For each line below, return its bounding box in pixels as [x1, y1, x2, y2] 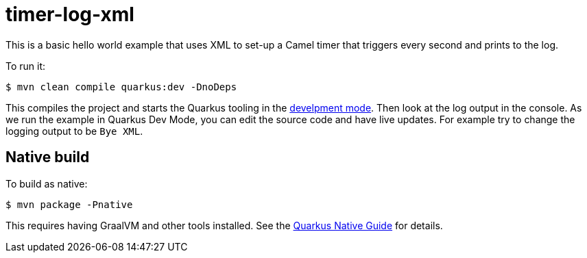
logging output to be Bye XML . [5, 125, 143, 137]
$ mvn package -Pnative [5, 198, 133, 210]
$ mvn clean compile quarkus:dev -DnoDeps [5, 81, 237, 92]
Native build [5, 149, 90, 166]
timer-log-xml [5, 3, 134, 26]
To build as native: [5, 177, 88, 190]
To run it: [5, 60, 46, 72]
